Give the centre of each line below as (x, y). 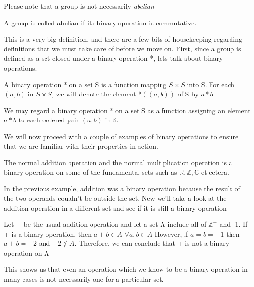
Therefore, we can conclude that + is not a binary (154, 243)
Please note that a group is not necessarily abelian (79, 6)
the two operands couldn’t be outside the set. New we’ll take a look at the (115, 198)
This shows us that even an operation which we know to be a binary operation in (126, 269)
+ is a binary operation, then (48, 233)
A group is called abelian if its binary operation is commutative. (100, 22)
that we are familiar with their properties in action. (81, 146)
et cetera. (215, 172)
